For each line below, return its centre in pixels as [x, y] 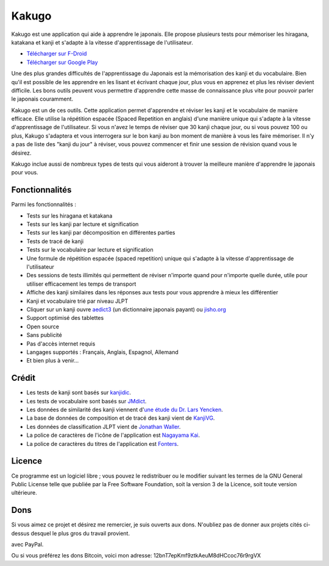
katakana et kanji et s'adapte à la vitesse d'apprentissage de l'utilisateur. [102, 42]
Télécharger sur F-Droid [57, 54]
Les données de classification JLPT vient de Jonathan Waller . [104, 426]
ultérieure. [24, 493]
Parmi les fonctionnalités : [44, 205]
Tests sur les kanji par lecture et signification [83, 224]
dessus [20, 533]
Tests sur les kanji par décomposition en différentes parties [101, 233]
